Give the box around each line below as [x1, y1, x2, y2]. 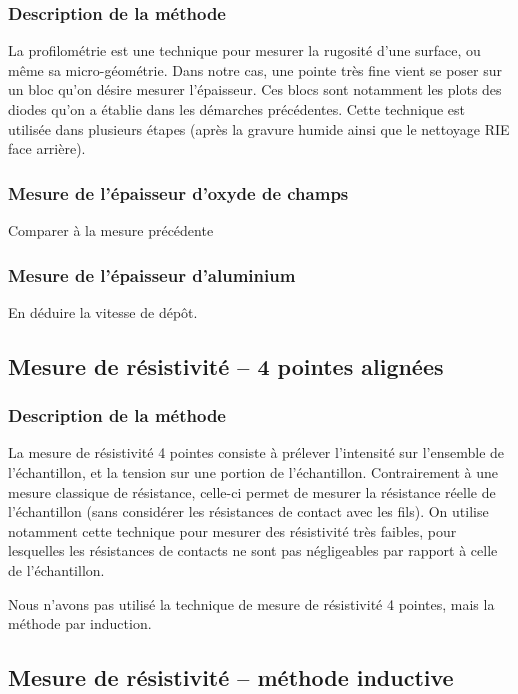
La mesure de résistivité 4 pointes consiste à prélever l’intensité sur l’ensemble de [8, 442, 505, 463]
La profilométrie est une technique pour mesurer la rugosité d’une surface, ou [8, 40, 481, 61]
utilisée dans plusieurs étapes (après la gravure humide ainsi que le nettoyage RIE [8, 118, 510, 139]
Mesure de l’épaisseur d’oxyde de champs [8, 180, 349, 205]
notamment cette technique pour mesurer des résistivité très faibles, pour [8, 520, 457, 541]
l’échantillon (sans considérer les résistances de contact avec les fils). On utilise [8, 501, 489, 522]
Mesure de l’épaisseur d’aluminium [8, 262, 296, 287]
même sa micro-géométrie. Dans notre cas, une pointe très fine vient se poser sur [8, 59, 502, 80]
